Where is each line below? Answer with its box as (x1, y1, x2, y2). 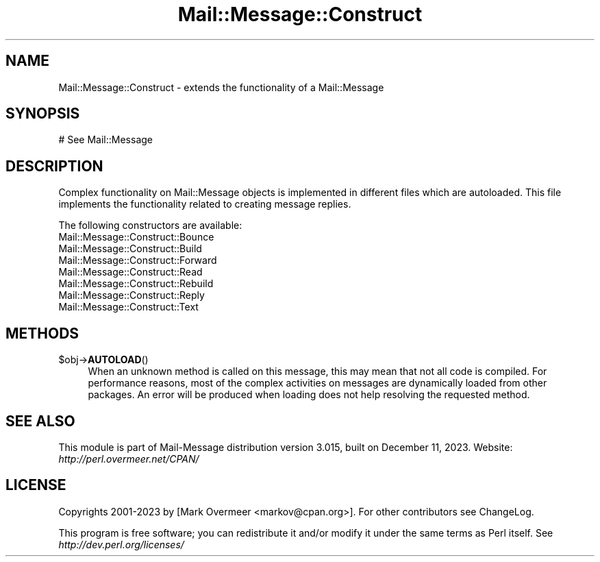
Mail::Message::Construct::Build (58, 243, 202, 255)
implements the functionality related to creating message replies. (58, 198, 351, 210)
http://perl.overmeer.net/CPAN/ (58, 452, 199, 465)
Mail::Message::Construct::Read (58, 266, 203, 278)
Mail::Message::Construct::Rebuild (58, 278, 214, 290)
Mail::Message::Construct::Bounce (58, 231, 214, 243)
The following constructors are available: (58, 219, 242, 232)
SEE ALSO (5, 412, 75, 430)
